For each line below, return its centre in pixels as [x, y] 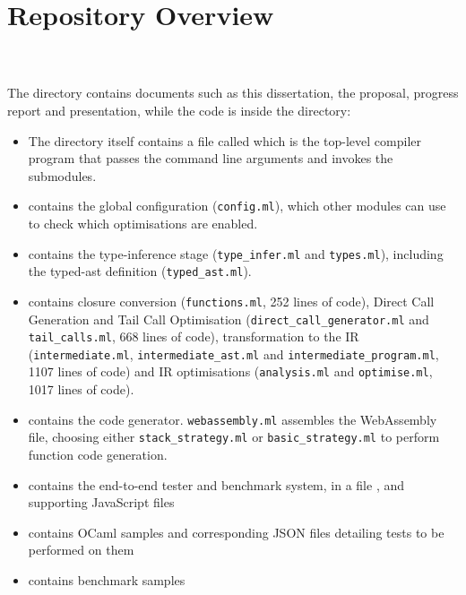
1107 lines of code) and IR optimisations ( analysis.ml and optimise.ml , [230, 371]
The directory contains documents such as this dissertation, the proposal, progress [233, 93]
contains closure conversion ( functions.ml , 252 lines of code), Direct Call [231, 301]
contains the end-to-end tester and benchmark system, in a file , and [216, 484]
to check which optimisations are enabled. [143, 223]
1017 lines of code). [81, 389]
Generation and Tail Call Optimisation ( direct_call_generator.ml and [229, 319]
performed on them [81, 550]
